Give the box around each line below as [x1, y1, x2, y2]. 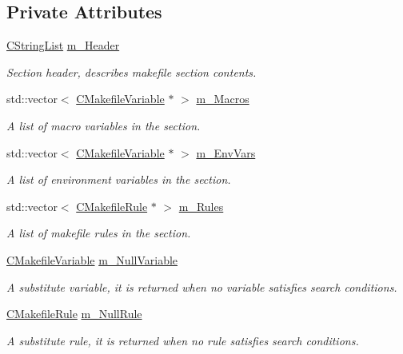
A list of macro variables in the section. [6, 117, 201, 133]
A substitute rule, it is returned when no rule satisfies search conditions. [6, 332, 359, 348]
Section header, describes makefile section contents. [6, 63, 257, 80]
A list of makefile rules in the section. [6, 225, 191, 241]
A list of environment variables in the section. [6, 171, 231, 188]
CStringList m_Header [6, 37, 120, 54]
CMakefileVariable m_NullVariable [6, 251, 178, 268]
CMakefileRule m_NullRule [6, 305, 142, 322]
